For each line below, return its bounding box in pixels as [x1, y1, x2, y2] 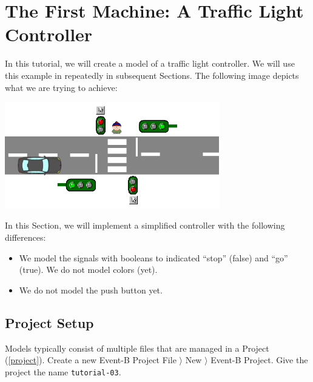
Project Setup [5, 313, 94, 332]
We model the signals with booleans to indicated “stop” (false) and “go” [19, 251, 288, 264]
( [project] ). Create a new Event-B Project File [5, 354, 177, 366]
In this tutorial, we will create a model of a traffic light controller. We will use [5, 57, 295, 70]
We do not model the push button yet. [19, 283, 163, 296]
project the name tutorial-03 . [5, 365, 121, 378]
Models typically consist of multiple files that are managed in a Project [5, 341, 269, 354]
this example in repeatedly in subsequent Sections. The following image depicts [5, 69, 299, 81]
